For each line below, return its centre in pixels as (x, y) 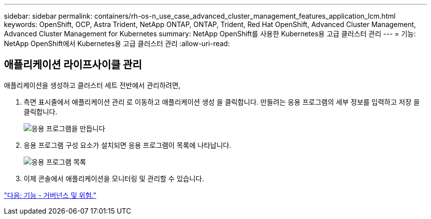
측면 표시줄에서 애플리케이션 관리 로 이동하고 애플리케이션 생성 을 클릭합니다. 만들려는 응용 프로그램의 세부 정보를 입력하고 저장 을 (222, 102)
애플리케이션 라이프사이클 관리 (73, 65)
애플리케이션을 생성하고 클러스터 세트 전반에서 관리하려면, (92, 85)
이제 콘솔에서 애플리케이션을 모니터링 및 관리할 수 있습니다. (114, 178)
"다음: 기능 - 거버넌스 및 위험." (50, 195)
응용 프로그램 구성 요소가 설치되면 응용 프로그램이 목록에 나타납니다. (127, 145)
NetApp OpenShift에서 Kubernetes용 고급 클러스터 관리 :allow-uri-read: (117, 43)
